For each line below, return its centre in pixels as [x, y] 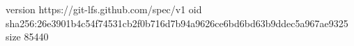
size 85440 [27, 37]
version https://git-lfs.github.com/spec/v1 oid [104, 9]
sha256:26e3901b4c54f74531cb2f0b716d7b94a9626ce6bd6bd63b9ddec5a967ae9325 [177, 23]
